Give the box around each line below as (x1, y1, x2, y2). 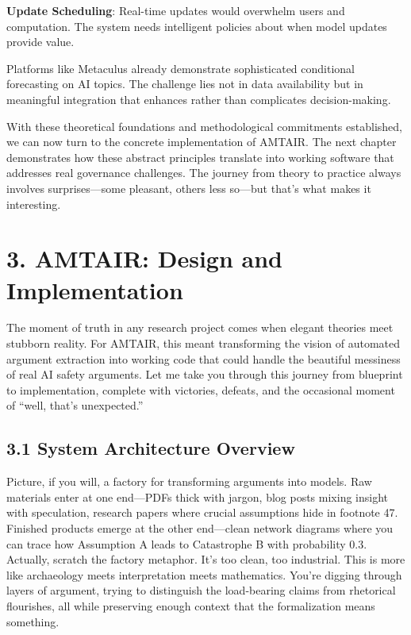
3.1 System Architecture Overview (6, 436, 295, 460)
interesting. (6, 195, 61, 212)
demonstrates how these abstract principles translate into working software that (6, 148, 394, 165)
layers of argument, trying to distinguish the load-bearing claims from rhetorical (6, 582, 396, 598)
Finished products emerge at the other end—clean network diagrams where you (6, 519, 394, 536)
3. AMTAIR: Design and (6, 242, 282, 275)
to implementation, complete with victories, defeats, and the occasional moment (6, 381, 395, 398)
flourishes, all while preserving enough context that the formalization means (6, 597, 375, 614)
